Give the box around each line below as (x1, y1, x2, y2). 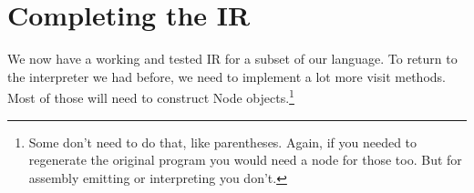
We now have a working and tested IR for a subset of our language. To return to (7, 49, 458, 68)
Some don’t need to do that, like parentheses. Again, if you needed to (28, 132, 417, 151)
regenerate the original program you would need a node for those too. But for (28, 150, 462, 169)
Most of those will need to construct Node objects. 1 (7, 86, 294, 107)
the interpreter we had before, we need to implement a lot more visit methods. (7, 66, 446, 86)
